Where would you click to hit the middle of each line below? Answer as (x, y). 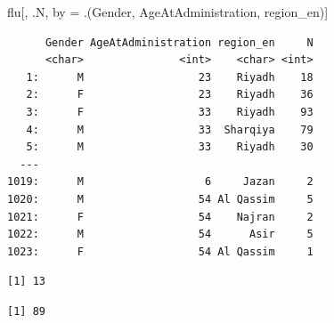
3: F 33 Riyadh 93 (170, 112)
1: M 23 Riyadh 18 (170, 77)
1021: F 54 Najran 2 (160, 217)
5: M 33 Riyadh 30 (170, 147)
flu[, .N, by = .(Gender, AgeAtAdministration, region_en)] (168, 12)
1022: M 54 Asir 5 (160, 234)
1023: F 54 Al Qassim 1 (160, 251)
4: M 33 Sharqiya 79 (170, 129)
